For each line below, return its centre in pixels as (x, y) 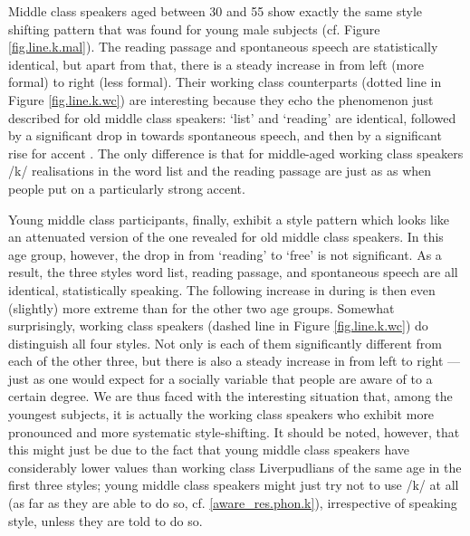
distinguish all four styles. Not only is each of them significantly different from (225, 343)
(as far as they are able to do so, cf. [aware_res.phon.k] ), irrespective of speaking (233, 503)
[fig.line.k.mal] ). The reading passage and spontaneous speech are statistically (223, 47)
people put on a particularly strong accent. (127, 188)
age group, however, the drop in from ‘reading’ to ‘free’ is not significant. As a (225, 254)
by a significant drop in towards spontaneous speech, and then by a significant (225, 135)
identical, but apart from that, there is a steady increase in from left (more (216, 64)
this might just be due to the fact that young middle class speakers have (209, 450)
